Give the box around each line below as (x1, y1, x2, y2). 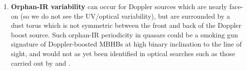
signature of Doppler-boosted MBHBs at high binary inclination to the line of (11, 39, 242, 49)
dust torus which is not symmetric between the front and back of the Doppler (11, 20, 242, 30)
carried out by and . (11, 58, 71, 68)
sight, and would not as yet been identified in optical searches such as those (11, 48, 235, 58)
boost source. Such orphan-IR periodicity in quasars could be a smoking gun (11, 29, 238, 39)
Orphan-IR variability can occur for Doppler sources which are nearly (11, 1, 227, 11)
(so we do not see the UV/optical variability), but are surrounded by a (20, 11, 231, 21)
